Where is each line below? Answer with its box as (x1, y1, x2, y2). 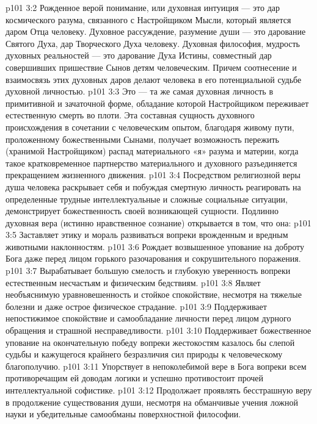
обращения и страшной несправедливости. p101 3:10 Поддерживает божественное (5, 324, 312, 337)
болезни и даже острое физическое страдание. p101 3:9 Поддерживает (5, 300, 267, 312)
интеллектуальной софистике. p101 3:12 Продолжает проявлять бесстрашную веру (5, 384, 312, 396)
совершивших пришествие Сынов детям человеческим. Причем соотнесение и (5, 60, 297, 73)
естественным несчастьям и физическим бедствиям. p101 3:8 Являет (5, 276, 261, 289)
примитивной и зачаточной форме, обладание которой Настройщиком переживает (5, 96, 309, 109)
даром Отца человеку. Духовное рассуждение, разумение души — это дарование (5, 25, 306, 38)
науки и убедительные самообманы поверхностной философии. (5, 408, 241, 420)
